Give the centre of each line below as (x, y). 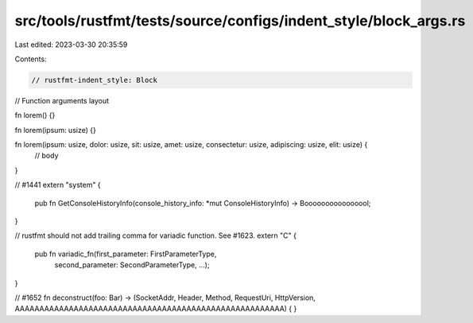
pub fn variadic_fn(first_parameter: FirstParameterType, (126, 254)
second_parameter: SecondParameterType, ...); (132, 265)
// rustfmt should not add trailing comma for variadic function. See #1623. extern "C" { (156, 235)
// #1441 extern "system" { (58, 185)
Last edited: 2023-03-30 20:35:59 (71, 45)
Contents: (31, 59)
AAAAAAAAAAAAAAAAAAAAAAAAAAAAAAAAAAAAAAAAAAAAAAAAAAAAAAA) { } (156, 309)
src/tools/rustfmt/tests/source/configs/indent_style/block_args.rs (240, 21)
